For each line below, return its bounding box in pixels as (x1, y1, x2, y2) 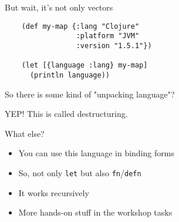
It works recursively (18, 186, 89, 199)
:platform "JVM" (76, 32, 140, 41)
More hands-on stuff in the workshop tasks (18, 206, 173, 218)
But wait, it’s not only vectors (5, 1, 113, 13)
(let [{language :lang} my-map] (21, 61, 148, 70)
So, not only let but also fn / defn (18, 166, 141, 179)
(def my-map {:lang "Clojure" (21, 22, 140, 31)
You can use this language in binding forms (18, 147, 174, 159)
